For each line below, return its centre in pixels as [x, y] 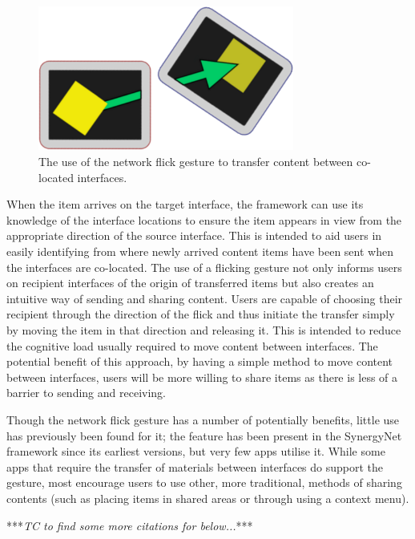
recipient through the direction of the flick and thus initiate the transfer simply [201, 314]
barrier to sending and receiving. [86, 393]
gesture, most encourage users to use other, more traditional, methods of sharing [204, 482]
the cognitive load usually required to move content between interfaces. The [192, 345]
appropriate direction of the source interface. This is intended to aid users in [194, 235]
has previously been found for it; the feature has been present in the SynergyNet [204, 435]
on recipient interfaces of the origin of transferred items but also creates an [190, 283]
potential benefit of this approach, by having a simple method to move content [200, 361]
